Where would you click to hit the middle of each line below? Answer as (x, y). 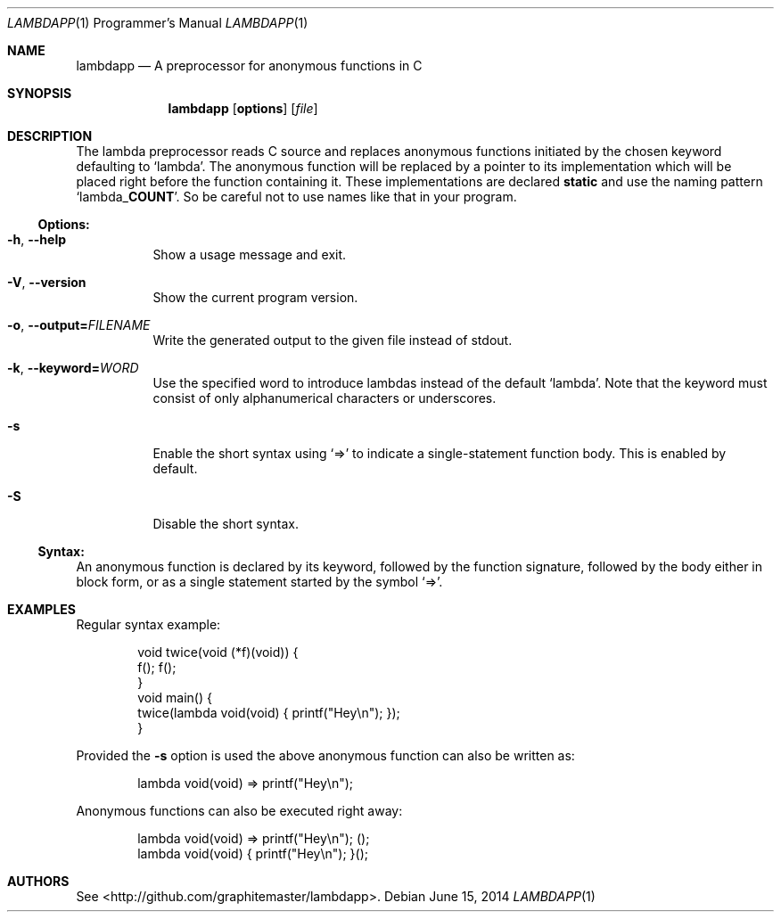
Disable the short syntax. (226, 524)
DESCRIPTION (50, 136)
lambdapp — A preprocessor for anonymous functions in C (249, 66)
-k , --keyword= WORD (73, 368)
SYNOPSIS (40, 93)
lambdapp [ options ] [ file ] (243, 108)
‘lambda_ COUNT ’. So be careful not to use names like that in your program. (296, 197)
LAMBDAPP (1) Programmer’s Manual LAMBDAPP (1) (158, 23)
